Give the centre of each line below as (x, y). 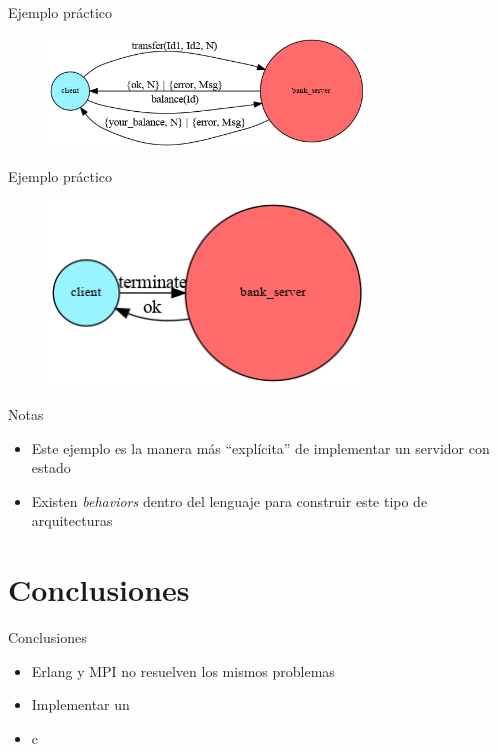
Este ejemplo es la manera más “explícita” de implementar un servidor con (260, 447)
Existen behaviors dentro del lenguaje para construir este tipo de (229, 500)
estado (51, 467)
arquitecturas (72, 520)
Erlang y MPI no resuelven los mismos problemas (183, 670)
